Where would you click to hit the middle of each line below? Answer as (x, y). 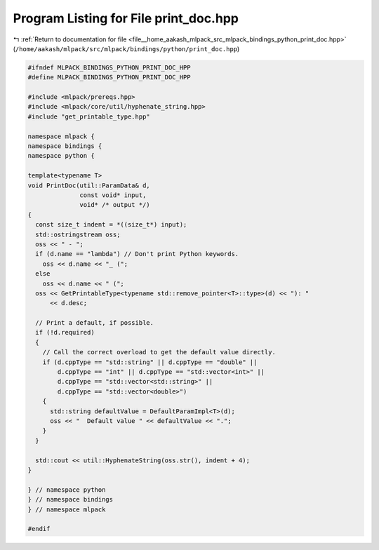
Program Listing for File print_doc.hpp (126, 18)
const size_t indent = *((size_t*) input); (111, 225)
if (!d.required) (65, 333)
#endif (39, 529)
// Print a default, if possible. (95, 323)
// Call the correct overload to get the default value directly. (159, 352)
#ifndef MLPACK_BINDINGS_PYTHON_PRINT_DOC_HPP (109, 67)
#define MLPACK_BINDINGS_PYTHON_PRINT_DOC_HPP (109, 78)
